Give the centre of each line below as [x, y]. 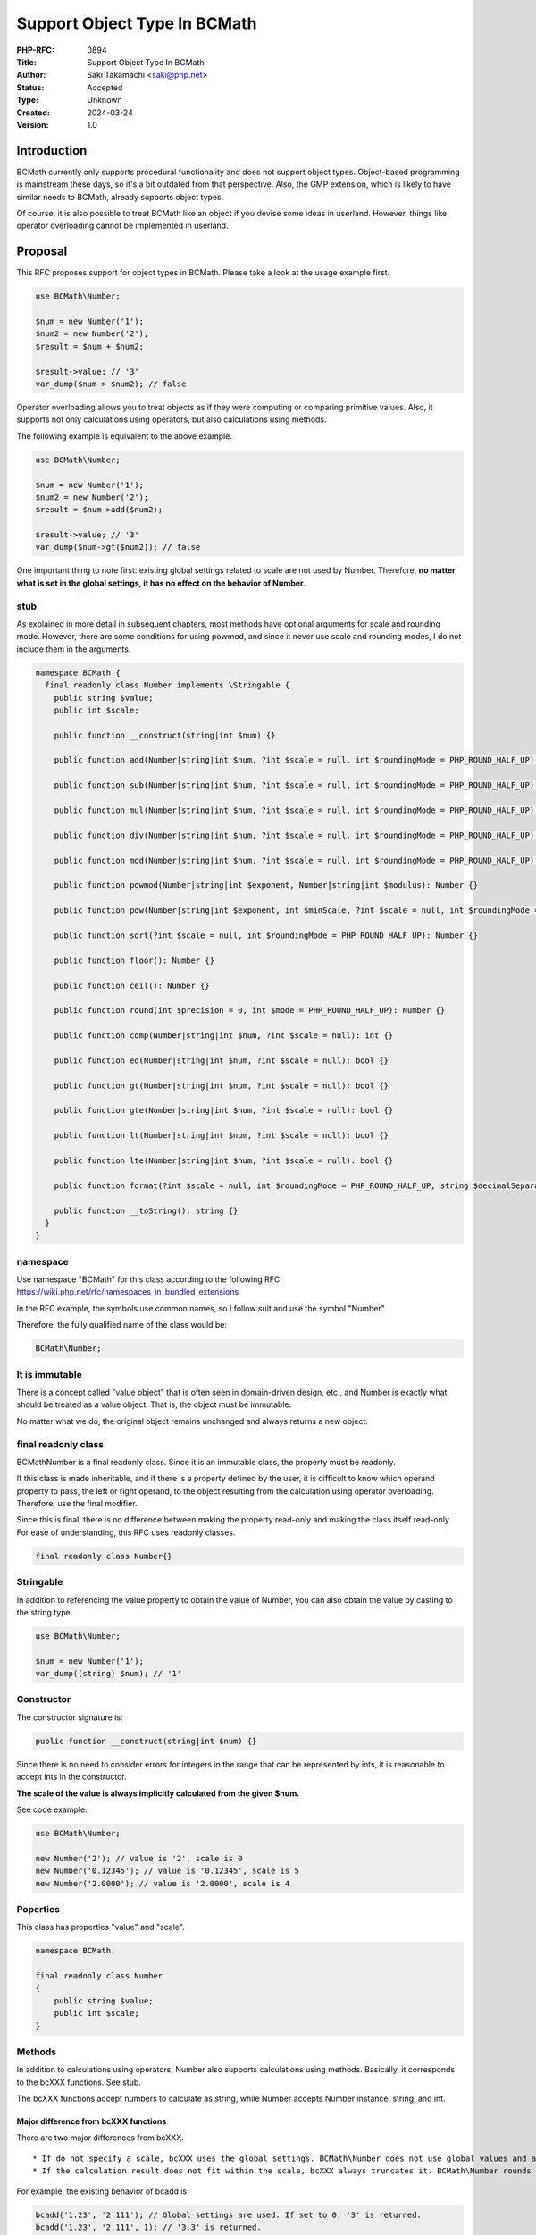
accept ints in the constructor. [71, 1777]
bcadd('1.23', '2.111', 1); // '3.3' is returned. [149, 2227]
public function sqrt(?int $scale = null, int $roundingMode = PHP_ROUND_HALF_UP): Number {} [266, 935]
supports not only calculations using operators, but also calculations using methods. [172, 419]
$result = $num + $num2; [90, 346]
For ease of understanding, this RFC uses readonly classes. [126, 1532]
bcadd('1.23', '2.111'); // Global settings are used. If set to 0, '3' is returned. [228, 2214]
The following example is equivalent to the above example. [124, 436]
